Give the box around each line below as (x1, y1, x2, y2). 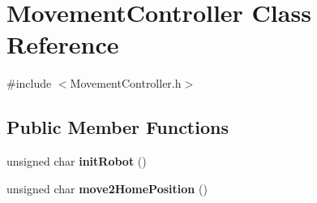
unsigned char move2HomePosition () (6, 179, 208, 197)
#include (6, 75, 52, 92)
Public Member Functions (6, 114, 229, 140)
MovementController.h (70, 75, 182, 92)
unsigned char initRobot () (6, 153, 147, 170)
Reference (6, 28, 119, 61)
